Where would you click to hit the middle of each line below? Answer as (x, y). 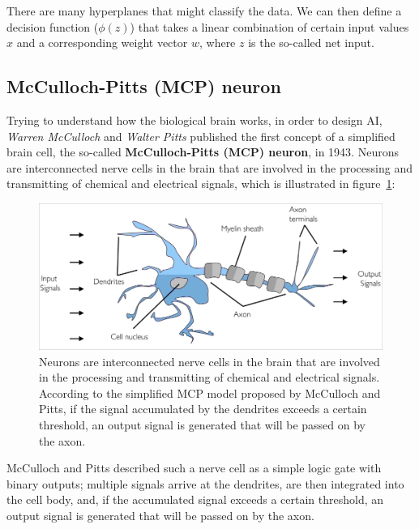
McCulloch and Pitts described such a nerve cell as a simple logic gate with (194, 468)
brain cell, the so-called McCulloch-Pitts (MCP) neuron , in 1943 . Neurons (203, 152)
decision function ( (53, 26)
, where (217, 43)
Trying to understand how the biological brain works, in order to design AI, (195, 119)
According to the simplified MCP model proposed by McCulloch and (210, 392)
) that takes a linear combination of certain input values (269, 26)
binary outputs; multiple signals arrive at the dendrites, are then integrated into (205, 483)
